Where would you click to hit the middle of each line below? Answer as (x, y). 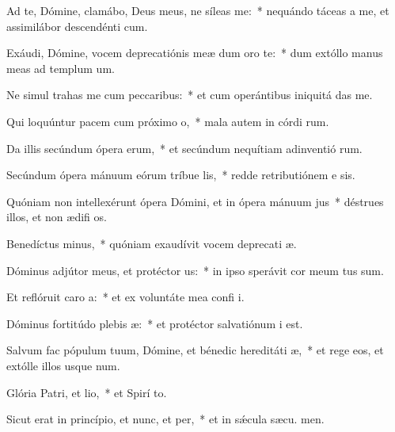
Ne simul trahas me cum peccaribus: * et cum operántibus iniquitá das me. (190, 95)
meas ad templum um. (61, 68)
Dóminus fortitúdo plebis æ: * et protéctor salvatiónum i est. (155, 323)
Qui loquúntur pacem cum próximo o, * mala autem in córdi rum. (168, 121)
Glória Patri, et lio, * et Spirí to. (87, 392)
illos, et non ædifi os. (57, 217)
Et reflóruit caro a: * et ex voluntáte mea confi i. (125, 297)
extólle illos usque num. (63, 365)
